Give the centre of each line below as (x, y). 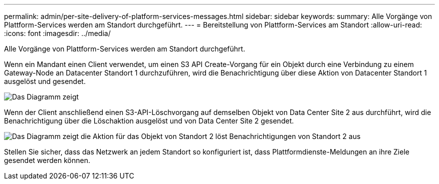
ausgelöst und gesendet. (45, 81)
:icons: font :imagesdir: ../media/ (57, 33)
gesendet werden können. (47, 160)
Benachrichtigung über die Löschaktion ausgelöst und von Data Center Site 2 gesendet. (149, 121)
